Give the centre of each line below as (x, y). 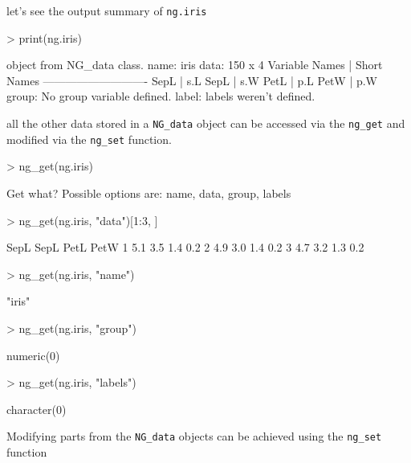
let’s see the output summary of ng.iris (107, 10)
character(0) (37, 409)
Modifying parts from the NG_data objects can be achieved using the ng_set (194, 436)
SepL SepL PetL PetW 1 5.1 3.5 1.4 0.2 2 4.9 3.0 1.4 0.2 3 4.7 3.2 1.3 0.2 (185, 247)
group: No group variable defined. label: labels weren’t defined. (161, 96)
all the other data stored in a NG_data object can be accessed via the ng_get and (206, 123)
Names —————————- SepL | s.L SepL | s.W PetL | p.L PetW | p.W (192, 80)
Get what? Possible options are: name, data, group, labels (149, 193)
